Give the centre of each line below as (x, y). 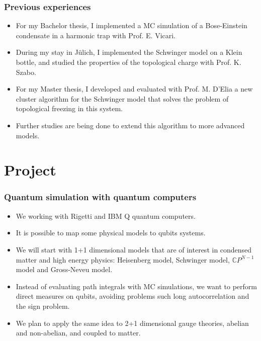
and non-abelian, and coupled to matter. (78, 333)
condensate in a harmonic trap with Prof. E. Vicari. (96, 35)
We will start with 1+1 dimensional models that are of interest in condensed (134, 249)
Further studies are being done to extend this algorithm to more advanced (130, 125)
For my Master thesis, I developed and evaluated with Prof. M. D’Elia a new (134, 89)
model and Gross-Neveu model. (64, 269)
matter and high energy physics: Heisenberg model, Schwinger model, (123, 259)
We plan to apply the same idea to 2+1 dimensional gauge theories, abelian (132, 323)
